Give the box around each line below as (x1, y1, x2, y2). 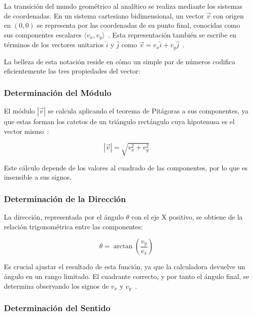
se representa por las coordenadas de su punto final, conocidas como (37, 20, 240, 30)
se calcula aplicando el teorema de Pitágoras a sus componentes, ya (48, 106, 249, 116)
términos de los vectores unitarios (4, 39, 104, 50)
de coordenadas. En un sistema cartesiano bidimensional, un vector (4, 10, 204, 20)
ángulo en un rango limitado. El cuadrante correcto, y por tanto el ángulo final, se (4, 271, 249, 281)
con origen (213, 10, 244, 20)
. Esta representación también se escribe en (108, 29, 237, 39)
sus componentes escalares (4, 29, 82, 39)
